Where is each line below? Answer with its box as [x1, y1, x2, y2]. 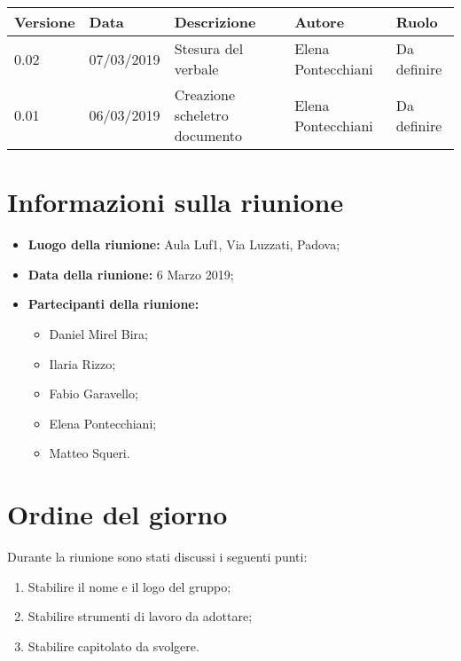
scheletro [174, 105, 229, 125]
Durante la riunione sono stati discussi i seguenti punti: [7, 547, 308, 565]
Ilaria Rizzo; [49, 354, 116, 373]
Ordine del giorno [7, 496, 228, 532]
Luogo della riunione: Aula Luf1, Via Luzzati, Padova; [27, 235, 340, 254]
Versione [14, 12, 75, 32]
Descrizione [174, 12, 256, 32]
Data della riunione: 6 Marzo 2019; [27, 264, 234, 283]
